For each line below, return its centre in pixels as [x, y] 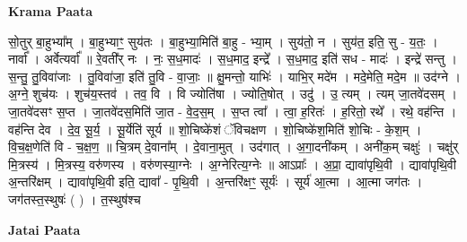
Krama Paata [50, 11]
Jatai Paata [44, 229]
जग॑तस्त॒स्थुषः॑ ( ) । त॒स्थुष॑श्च [75, 199]
